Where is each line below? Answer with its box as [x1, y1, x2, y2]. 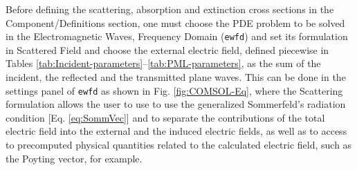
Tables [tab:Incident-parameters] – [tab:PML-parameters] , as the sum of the [6, 56, 321, 70]
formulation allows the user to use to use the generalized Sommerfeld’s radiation [6, 97, 346, 111]
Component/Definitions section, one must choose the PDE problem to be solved [6, 15, 345, 30]
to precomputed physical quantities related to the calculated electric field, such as [6, 138, 352, 152]
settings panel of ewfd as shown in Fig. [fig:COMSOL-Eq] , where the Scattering [6, 83, 343, 97]
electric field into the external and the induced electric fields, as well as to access [6, 124, 347, 138]
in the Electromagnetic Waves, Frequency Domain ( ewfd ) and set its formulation [6, 29, 348, 44]
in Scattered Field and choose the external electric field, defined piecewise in [6, 42, 329, 57]
